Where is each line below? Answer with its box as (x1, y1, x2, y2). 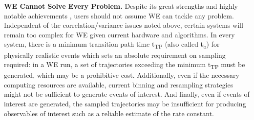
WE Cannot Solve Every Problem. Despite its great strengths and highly (4, 1, 238, 11)
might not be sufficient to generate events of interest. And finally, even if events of (4, 89, 250, 99)
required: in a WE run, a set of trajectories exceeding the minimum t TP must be (4, 59, 245, 70)
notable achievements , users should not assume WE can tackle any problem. (4, 10, 234, 20)
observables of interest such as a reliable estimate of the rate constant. (4, 108, 214, 118)
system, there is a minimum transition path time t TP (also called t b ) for (4, 39, 220, 51)
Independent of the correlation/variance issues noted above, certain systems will (4, 20, 243, 30)
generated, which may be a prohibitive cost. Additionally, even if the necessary (4, 70, 239, 80)
